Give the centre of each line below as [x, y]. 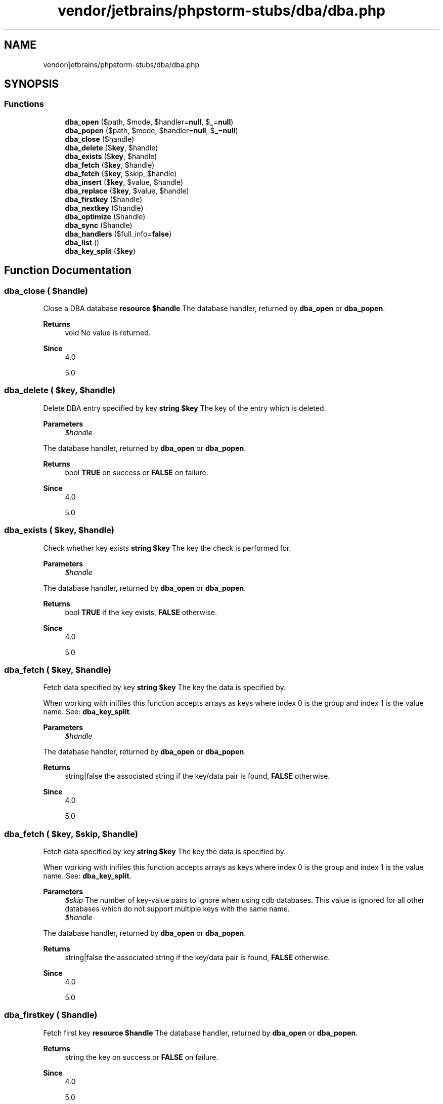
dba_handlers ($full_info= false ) [118, 234]
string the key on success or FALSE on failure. [142, 1057]
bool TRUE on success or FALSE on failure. [137, 472]
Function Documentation [68, 271]
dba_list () [82, 242]
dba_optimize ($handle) [105, 216]
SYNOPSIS [32, 84]
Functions [24, 104]
